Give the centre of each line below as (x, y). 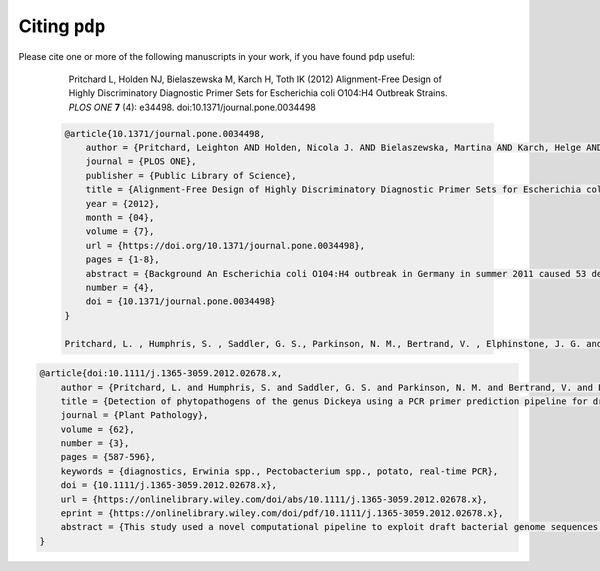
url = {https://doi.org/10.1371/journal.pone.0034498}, (225, 245)
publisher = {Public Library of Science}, (191, 175)
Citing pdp (62, 26)
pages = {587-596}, (108, 457)
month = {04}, (120, 218)
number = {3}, (95, 443)
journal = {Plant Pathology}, (134, 415)
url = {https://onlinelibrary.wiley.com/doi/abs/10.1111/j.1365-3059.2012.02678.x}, (274, 499)
